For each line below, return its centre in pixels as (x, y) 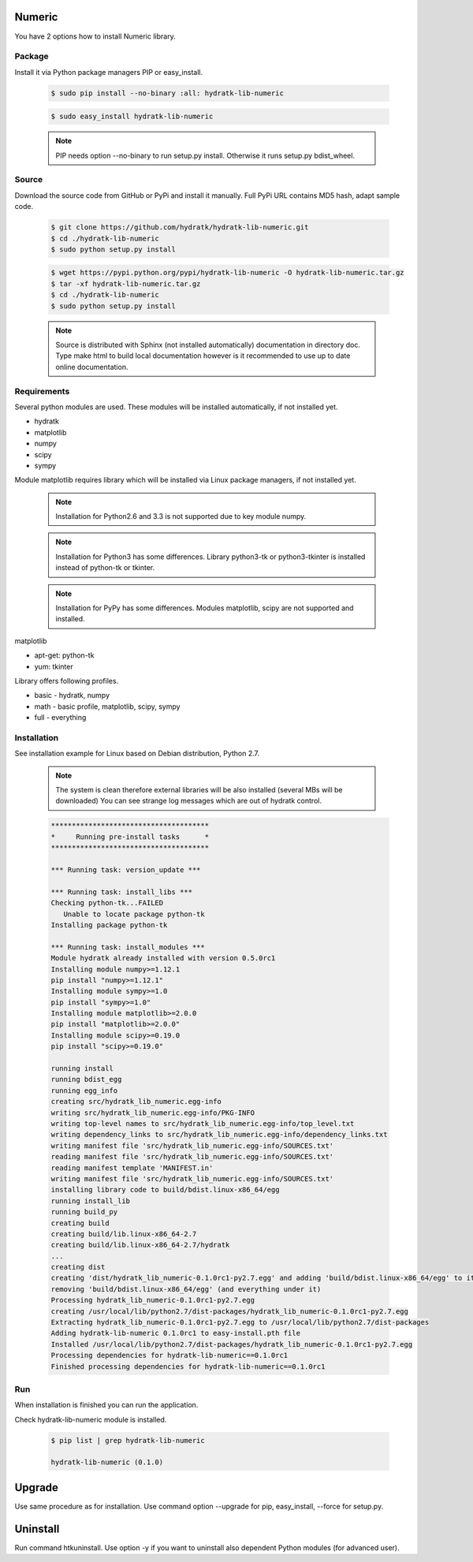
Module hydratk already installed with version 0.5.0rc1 (163, 958)
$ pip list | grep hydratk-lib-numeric (128, 1440)
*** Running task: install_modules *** (128, 947)
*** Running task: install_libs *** (122, 892)
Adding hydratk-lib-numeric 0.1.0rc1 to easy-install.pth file (176, 1333)
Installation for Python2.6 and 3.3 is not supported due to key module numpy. (181, 516)
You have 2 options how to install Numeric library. (95, 36)
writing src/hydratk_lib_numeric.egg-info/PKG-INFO (153, 1113)
